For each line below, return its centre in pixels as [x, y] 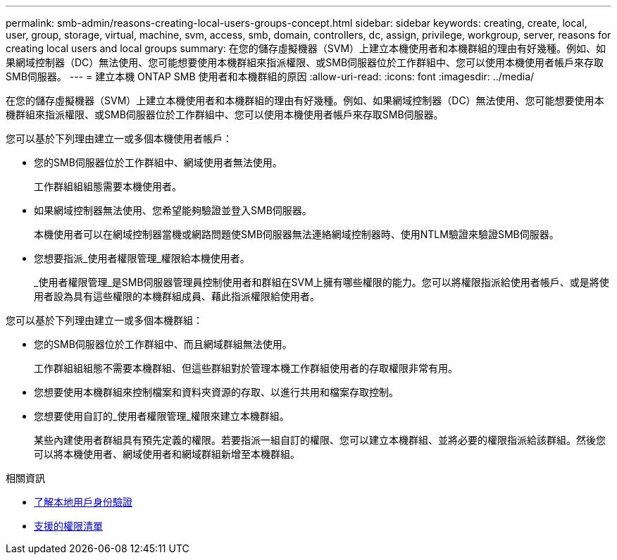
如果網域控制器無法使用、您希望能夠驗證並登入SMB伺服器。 [173, 210]
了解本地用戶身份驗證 [83, 502]
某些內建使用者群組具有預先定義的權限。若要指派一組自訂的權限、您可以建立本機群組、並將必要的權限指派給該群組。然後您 [320, 440]
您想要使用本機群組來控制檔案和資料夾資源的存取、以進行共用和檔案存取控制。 [216, 392]
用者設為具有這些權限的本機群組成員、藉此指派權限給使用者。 [177, 296]
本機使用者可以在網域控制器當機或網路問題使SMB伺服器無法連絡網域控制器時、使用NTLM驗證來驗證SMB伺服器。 [297, 234]
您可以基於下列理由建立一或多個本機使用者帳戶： [119, 138]
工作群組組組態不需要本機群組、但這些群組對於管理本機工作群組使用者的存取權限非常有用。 [246, 368]
